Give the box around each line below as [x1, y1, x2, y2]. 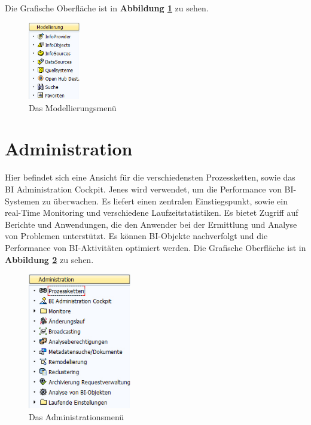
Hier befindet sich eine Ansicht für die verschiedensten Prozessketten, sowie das [5, 171, 295, 184]
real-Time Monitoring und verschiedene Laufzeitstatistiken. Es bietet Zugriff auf [5, 206, 298, 219]
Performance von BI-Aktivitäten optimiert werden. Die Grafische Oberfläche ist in [5, 241, 306, 253]
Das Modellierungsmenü [29, 101, 117, 114]
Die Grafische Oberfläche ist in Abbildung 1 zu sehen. [5, 2, 209, 14]
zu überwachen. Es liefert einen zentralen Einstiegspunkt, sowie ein [42, 194, 288, 207]
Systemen [5, 194, 40, 207]
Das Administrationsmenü [29, 410, 124, 423]
